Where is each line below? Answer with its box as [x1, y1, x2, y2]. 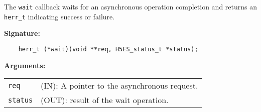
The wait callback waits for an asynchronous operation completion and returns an [4, 1, 257, 11]
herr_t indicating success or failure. [4, 11, 115, 21]
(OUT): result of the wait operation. [41, 94, 169, 106]
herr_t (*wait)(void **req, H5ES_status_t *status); [18, 45, 198, 53]
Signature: [4, 28, 40, 38]
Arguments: [4, 60, 46, 70]
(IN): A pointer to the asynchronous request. [41, 80, 198, 92]
